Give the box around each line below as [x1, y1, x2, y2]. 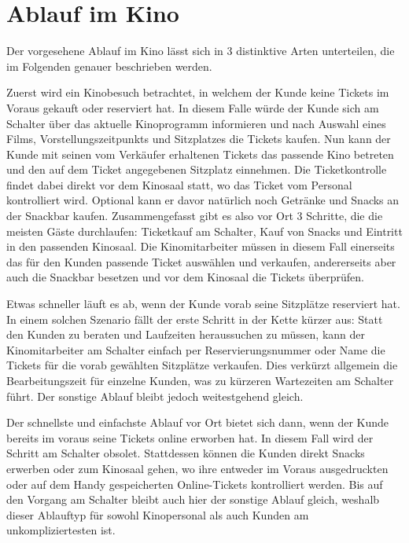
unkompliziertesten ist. [6, 522, 116, 538]
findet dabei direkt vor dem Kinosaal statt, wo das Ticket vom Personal [6, 176, 352, 193]
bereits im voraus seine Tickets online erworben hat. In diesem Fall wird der [6, 429, 374, 446]
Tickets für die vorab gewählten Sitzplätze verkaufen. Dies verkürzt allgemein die [6, 357, 398, 373]
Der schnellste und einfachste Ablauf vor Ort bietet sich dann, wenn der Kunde [6, 414, 389, 431]
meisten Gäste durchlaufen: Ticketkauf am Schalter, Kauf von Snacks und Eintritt [6, 222, 403, 239]
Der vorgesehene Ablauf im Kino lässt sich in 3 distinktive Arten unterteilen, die [6, 42, 395, 59]
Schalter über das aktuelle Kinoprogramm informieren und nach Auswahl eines [6, 115, 386, 131]
